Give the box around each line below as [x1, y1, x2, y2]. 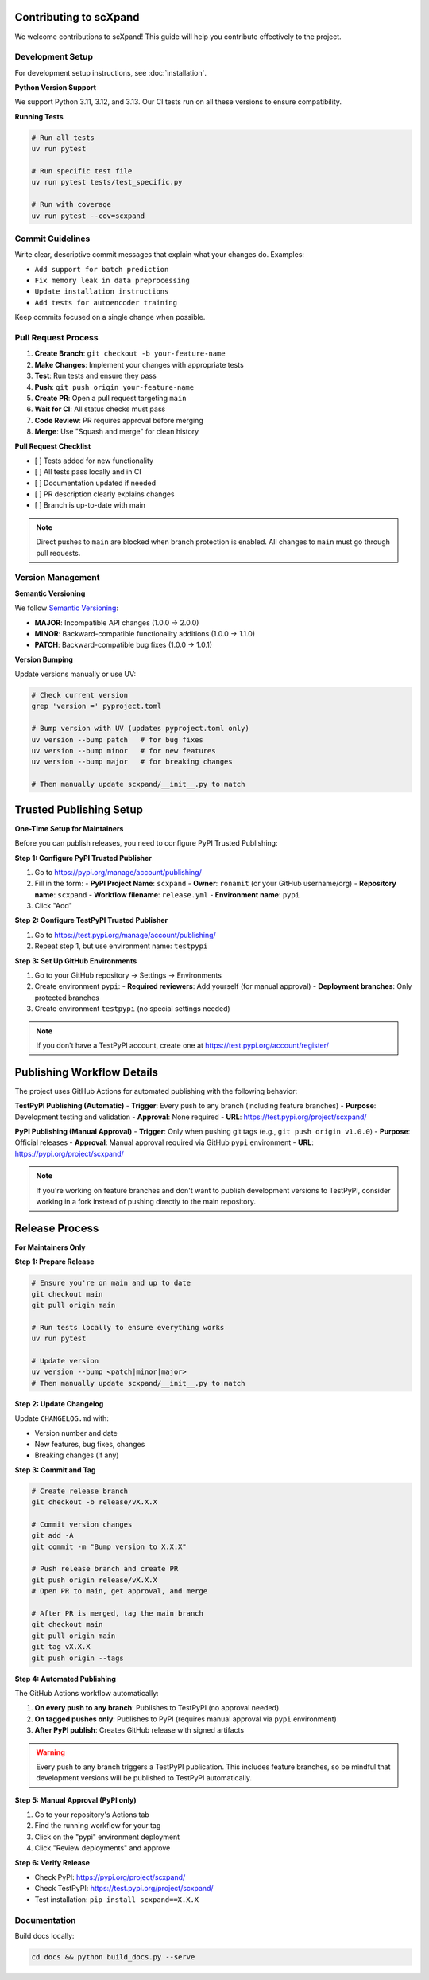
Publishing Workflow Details [14, 1065, 159, 1079]
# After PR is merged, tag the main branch [31, 1609, 204, 1618]
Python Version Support [14, 83, 97, 92]
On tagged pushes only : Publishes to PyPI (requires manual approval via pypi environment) [34, 1714, 337, 1724]
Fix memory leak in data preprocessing [34, 276, 190, 286]
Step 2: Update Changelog [14, 1398, 104, 1408]
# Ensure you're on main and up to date [31, 1278, 191, 1288]
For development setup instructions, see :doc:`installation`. [14, 68, 207, 77]
